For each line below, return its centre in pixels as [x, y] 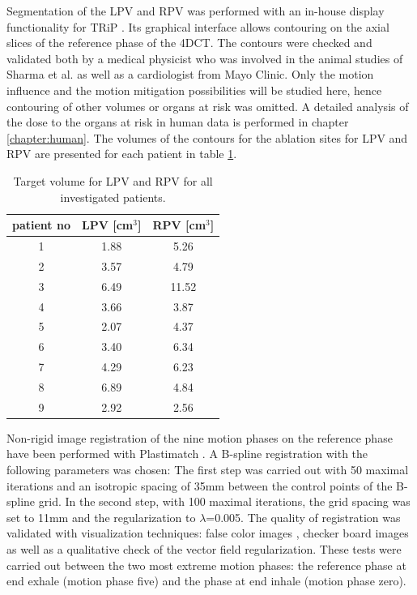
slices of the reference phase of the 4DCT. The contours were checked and [189, 43]
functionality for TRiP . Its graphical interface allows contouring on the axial [198, 26]
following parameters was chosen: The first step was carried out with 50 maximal [208, 469]
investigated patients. [113, 197]
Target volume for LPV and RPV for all [113, 180]
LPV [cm [108, 225]
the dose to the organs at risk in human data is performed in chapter [178, 122]
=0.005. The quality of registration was [303, 517]
